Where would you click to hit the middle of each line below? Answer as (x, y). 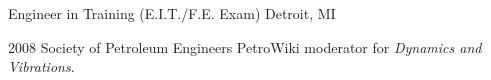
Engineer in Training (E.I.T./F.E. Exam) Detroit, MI (172, 13)
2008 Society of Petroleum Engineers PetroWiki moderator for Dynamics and (245, 46)
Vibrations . (41, 66)
